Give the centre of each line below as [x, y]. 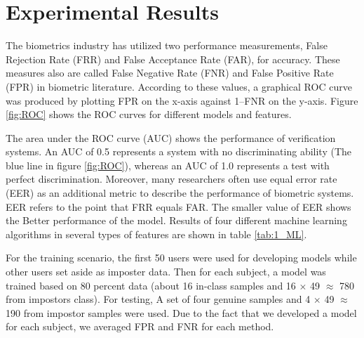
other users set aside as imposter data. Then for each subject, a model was [166, 272]
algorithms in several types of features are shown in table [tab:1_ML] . [156, 234]
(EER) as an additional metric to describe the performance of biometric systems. [180, 193]
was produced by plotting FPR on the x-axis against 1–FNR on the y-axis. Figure [182, 100]
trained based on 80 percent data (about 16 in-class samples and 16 [151, 285]
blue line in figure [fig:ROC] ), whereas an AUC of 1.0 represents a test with [168, 165]
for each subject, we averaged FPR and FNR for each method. [140, 326]
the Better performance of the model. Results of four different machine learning [176, 220]
